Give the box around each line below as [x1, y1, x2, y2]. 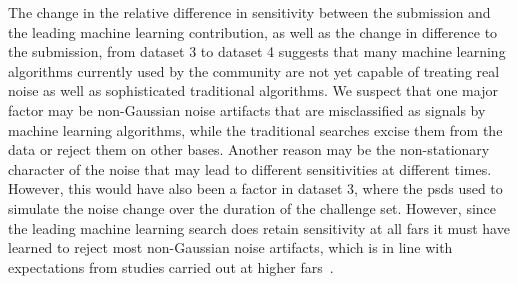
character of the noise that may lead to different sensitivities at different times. [8, 158, 492, 179]
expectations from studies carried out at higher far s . [8, 256, 334, 277]
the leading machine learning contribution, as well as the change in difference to [8, 21, 498, 42]
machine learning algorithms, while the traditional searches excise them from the [8, 119, 503, 140]
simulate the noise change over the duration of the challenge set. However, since [8, 197, 497, 218]
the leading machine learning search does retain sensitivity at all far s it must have [8, 217, 510, 238]
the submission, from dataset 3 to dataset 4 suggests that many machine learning [8, 41, 506, 62]
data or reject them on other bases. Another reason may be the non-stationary [8, 139, 490, 160]
